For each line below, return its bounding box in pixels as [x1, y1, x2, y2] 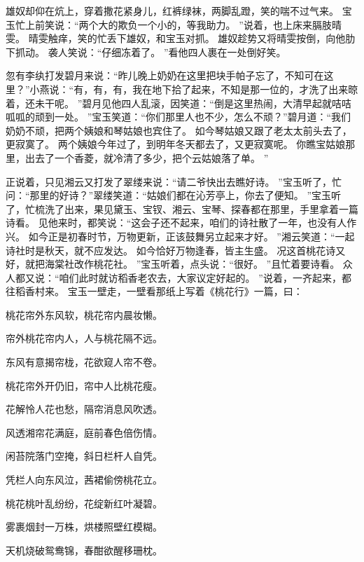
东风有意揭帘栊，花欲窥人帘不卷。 [6, 355, 162, 369]
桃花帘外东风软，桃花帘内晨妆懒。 [6, 307, 162, 322]
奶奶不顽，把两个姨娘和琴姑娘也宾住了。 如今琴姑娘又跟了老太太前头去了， [6, 123, 352, 137]
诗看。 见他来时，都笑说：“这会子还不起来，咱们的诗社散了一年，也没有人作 [6, 215, 357, 230]
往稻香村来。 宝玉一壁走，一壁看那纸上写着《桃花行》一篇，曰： [6, 284, 303, 299]
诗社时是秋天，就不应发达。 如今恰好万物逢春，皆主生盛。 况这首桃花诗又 [6, 242, 346, 257]
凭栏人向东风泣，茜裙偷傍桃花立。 [6, 472, 162, 487]
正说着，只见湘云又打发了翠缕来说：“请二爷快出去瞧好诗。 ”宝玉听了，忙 [6, 174, 342, 189]
